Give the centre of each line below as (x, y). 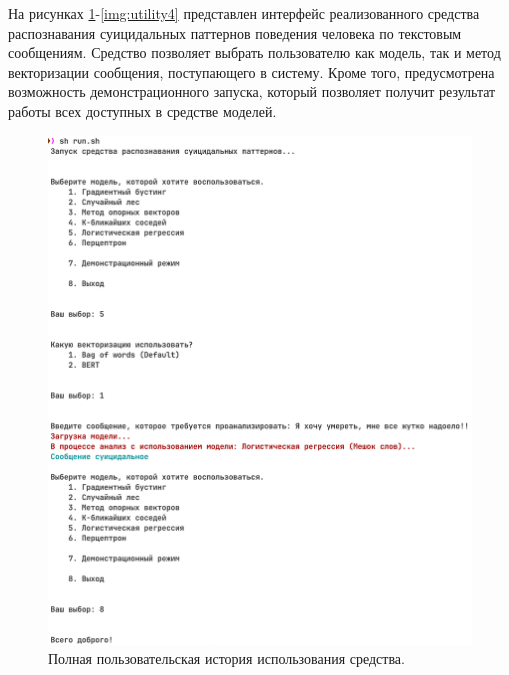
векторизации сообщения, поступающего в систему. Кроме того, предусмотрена (251, 71)
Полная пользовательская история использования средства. (226, 658)
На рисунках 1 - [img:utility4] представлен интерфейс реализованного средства (244, 13)
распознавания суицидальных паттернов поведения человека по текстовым (235, 32)
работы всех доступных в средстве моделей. (142, 110)
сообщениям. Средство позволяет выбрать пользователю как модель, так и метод (254, 52)
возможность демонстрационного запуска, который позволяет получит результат (252, 91)
